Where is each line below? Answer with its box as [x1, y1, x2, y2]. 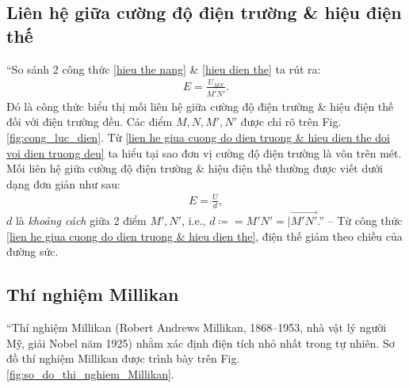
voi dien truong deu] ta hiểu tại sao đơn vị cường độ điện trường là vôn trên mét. [6, 144, 402, 161]
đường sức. [6, 243, 59, 260]
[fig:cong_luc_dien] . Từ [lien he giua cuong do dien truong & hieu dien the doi [6, 129, 390, 145]
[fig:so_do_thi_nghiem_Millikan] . [6, 365, 174, 382]
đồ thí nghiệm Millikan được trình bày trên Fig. [6, 350, 240, 367]
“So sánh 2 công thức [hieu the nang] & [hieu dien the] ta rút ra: [6, 60, 321, 77]
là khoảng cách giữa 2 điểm [15, 211, 147, 228]
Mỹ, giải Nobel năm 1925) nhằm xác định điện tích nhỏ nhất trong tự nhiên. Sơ [6, 334, 395, 351]
